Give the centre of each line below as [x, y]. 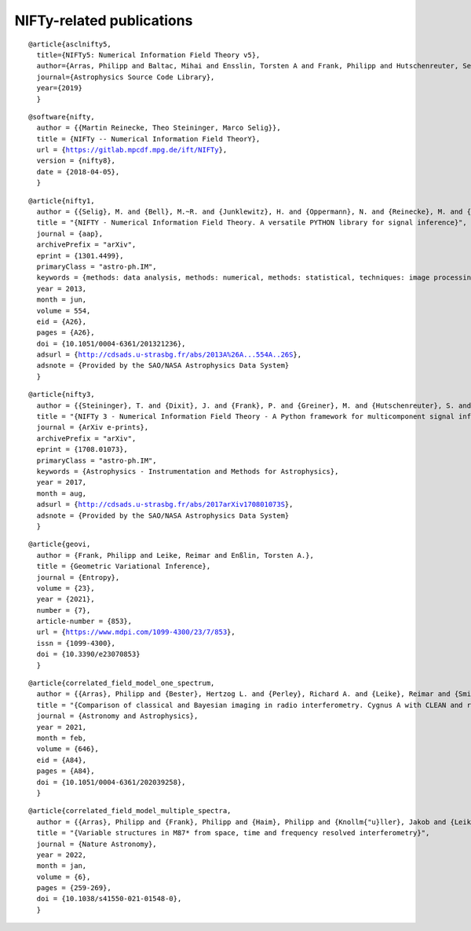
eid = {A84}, [62, 760]
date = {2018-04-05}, [78, 172]
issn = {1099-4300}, [76, 643]
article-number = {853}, [84, 621]
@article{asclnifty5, [70, 44]
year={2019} [59, 88]
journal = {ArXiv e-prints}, [93, 427]
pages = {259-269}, [74, 888]
